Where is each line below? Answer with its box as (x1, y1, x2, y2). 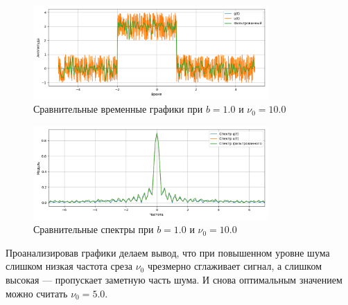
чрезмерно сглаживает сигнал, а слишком (147, 259, 322, 273)
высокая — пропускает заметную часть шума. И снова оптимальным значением (6, 272, 342, 286)
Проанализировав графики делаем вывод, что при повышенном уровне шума (6, 245, 330, 259)
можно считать (6, 286, 68, 300)
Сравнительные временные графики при (33, 102, 203, 116)
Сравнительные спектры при (33, 222, 154, 237)
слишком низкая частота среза (6, 259, 132, 273)
